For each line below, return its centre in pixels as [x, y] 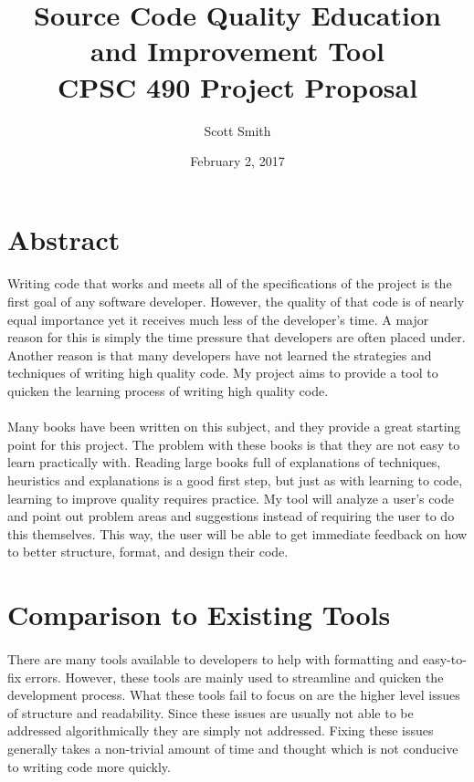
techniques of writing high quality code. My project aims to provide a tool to [223, 373]
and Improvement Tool [237, 51]
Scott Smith [237, 130]
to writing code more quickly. [89, 766]
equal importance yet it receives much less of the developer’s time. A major [218, 319]
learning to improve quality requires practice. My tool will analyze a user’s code [231, 498]
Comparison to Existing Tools [199, 615]
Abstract [64, 239]
